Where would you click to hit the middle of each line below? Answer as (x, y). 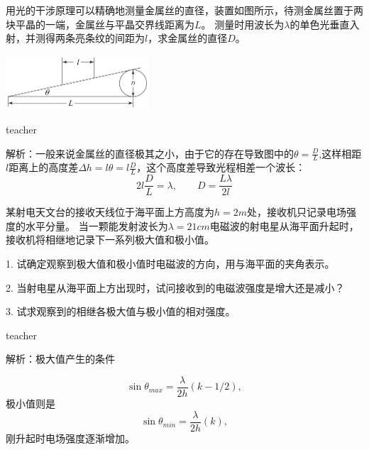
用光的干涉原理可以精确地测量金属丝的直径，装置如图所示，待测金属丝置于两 (184, 10)
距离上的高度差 (44, 167)
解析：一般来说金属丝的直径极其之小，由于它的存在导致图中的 (150, 153)
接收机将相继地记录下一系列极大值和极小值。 (110, 240)
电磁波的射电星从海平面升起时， (284, 225)
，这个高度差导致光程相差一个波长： (221, 167)
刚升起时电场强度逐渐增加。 (70, 438)
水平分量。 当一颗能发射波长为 (97, 225)
